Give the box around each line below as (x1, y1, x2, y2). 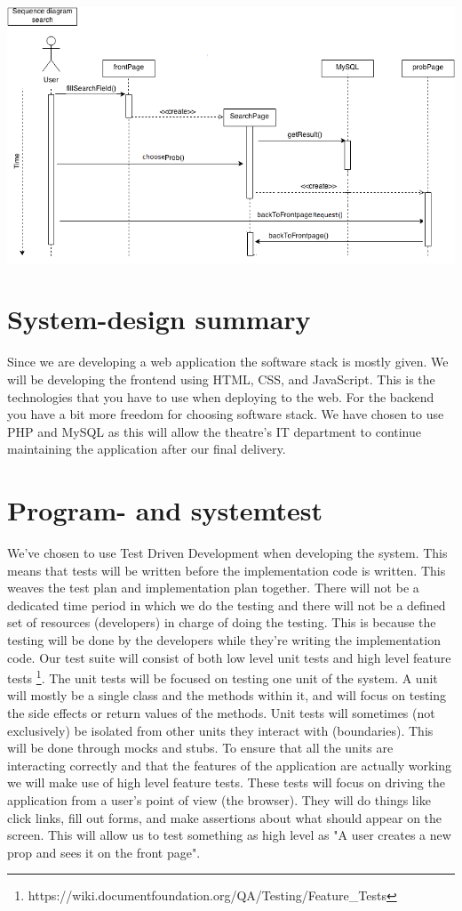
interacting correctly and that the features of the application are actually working (7, 755, 452, 774)
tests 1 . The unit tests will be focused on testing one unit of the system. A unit (7, 666, 438, 687)
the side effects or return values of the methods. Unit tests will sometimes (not (7, 704, 435, 722)
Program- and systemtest (7, 492, 323, 528)
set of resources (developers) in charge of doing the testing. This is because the (7, 613, 436, 632)
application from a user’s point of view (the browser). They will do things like (7, 791, 431, 809)
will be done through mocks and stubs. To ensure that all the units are (7, 738, 394, 757)
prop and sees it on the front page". (7, 842, 201, 861)
